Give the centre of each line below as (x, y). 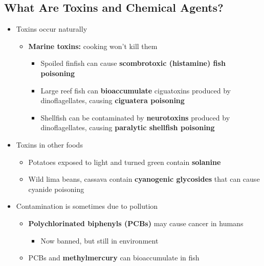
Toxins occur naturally (52, 29)
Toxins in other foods (49, 144)
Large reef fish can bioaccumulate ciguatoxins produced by (136, 90)
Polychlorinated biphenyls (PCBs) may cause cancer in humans (136, 223)
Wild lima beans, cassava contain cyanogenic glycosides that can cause (144, 179)
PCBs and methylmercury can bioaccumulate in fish (114, 258)
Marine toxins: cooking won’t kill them (93, 46)
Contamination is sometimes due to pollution (87, 206)
